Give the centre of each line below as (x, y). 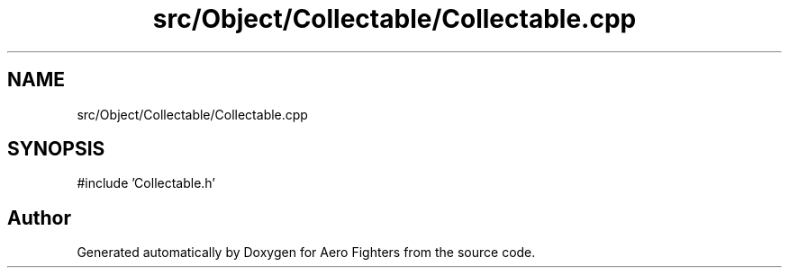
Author (39, 217)
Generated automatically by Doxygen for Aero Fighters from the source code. (306, 253)
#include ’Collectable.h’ (146, 183)
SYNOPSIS (56, 149)
